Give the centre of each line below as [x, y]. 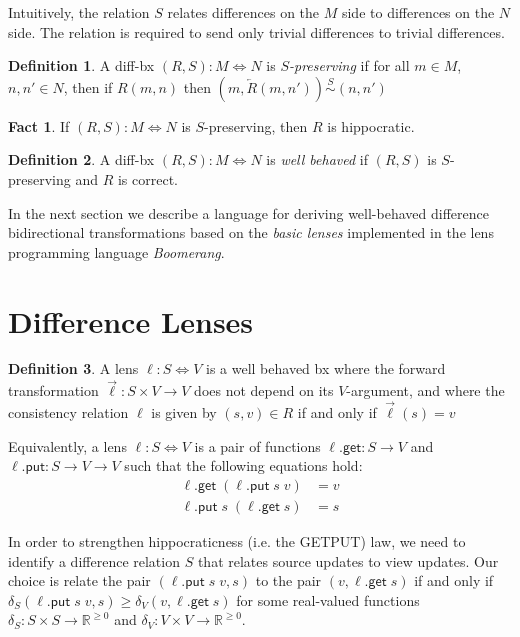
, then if [88, 86]
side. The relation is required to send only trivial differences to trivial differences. [256, 31]
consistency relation [68, 412]
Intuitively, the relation [79, 12]
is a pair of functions [257, 445]
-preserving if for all [349, 65]
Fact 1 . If [39, 125]
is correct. [148, 178]
